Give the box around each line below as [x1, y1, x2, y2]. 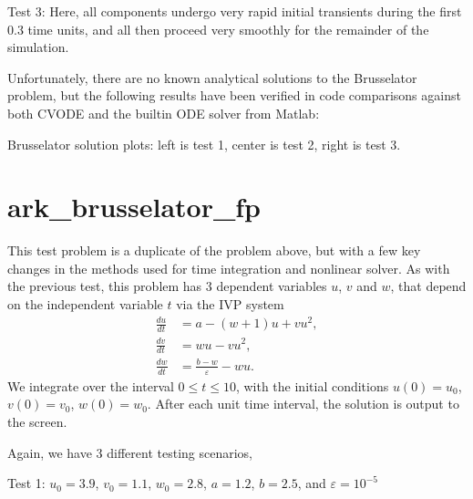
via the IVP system [176, 295, 284, 314]
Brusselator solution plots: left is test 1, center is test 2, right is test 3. [7, 134, 401, 153]
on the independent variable [7, 295, 163, 314]
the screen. [7, 411, 67, 431]
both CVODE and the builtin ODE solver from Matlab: [7, 103, 320, 122]
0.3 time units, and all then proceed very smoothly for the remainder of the [7, 19, 429, 38]
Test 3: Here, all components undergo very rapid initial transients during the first [7, 2, 462, 20]
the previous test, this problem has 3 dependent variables [7, 276, 327, 296]
